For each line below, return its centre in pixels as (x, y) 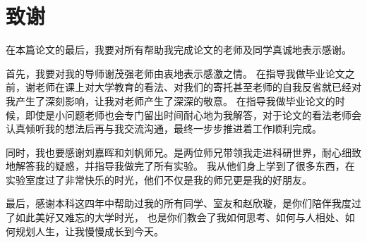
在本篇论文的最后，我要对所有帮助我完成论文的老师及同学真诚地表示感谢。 (179, 50)
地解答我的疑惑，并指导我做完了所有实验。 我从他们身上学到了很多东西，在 (180, 166)
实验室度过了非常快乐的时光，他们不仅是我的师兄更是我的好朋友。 (159, 179)
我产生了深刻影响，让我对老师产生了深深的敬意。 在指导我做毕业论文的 (170, 100)
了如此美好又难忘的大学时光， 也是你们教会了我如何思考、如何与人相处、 (175, 217)
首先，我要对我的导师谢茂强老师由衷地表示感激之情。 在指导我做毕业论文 (175, 73)
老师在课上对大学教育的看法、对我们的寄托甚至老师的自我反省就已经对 (198, 87)
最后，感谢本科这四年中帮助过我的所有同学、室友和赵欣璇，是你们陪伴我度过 (183, 203)
